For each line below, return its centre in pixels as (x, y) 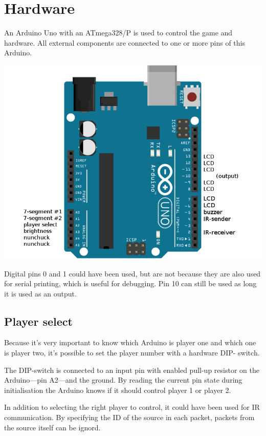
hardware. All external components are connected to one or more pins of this (125, 42)
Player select (38, 321)
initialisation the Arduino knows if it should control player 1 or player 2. (118, 390)
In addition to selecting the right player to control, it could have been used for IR (132, 407)
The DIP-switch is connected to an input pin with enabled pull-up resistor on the (132, 370)
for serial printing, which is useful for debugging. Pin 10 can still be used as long (130, 283)
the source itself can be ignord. (52, 427)
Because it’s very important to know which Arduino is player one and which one (130, 342)
